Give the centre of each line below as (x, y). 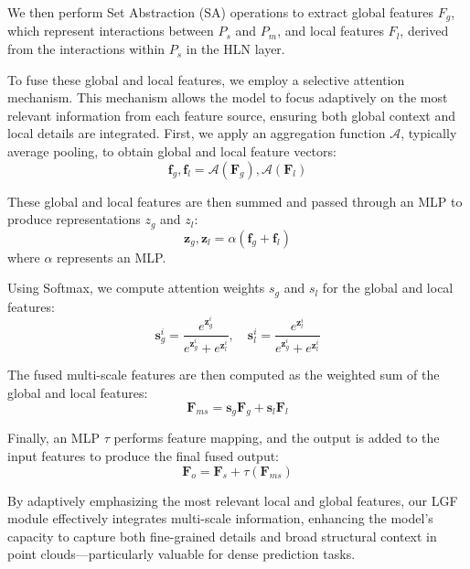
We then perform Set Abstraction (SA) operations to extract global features (220, 12)
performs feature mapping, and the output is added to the (277, 438)
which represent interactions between (111, 31)
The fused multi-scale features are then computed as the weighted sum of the (224, 375)
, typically (429, 133)
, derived (424, 31)
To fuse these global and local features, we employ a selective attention (206, 79)
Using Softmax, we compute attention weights (136, 288)
